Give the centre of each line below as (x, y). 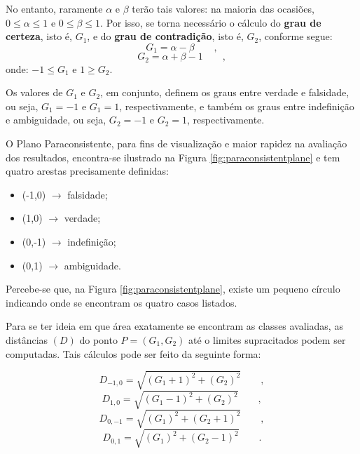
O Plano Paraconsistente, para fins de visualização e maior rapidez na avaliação (176, 143)
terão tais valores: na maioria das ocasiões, (223, 8)
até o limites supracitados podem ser (267, 340)
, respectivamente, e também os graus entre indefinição (237, 106)
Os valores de (34, 92)
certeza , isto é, (39, 36)
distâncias (27, 340)
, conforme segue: (296, 36)
